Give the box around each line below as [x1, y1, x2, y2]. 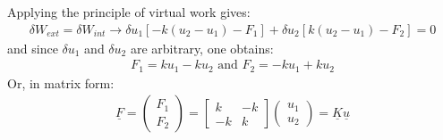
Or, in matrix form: [7, 73, 115, 92]
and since [7, 38, 58, 57]
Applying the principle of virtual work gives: [7, 3, 251, 21]
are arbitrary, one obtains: [130, 38, 274, 57]
